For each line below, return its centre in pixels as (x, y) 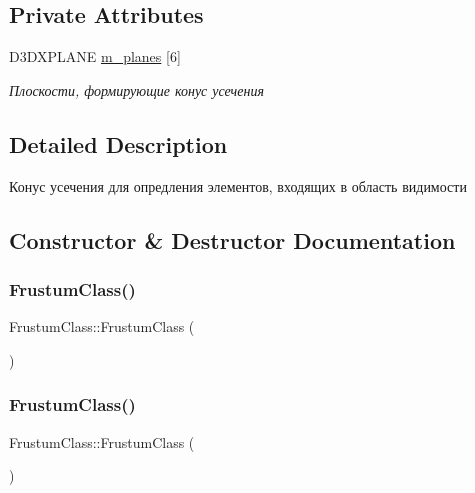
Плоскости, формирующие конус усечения (136, 89)
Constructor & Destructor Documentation (232, 239)
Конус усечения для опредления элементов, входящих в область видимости (238, 185)
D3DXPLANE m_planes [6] (95, 56)
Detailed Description (118, 143)
